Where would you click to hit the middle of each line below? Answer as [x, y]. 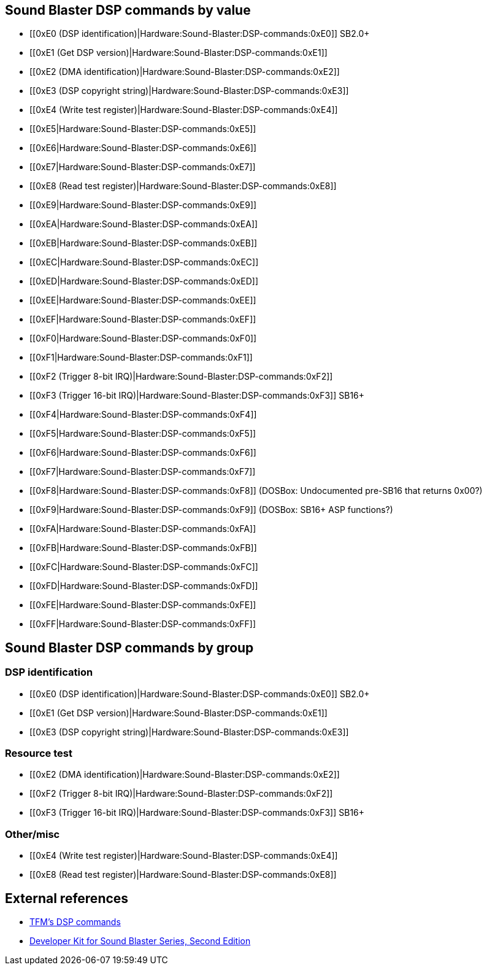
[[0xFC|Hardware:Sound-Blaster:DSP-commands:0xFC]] [144, 567]
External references [67, 898]
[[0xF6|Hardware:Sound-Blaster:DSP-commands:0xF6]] [143, 453]
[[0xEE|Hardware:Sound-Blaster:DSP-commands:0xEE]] [143, 300]
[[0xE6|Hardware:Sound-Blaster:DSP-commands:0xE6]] [143, 148]
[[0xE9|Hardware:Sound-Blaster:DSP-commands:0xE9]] [143, 205]
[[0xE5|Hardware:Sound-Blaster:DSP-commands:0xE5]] [143, 129]
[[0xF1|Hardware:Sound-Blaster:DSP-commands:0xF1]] [141, 358]
